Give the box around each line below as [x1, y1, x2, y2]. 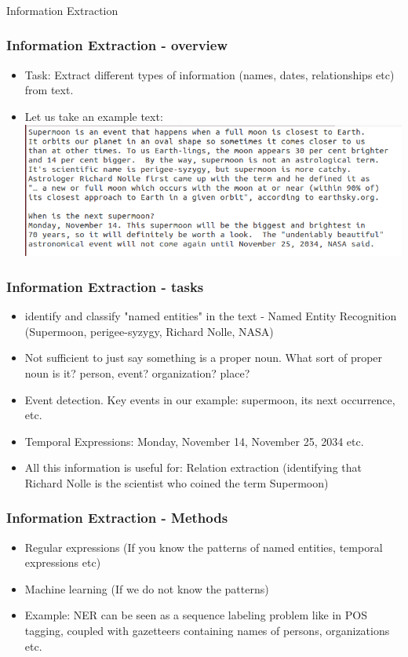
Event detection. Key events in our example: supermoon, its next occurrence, [24, 391, 395, 407]
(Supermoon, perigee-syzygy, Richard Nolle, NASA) [24, 323, 274, 339]
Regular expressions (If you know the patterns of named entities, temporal [24, 538, 383, 555]
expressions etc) [24, 554, 101, 571]
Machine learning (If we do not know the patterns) [24, 580, 269, 597]
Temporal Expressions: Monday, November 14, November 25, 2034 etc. [24, 433, 364, 449]
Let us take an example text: [24, 108, 163, 124]
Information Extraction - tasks [6, 276, 204, 296]
